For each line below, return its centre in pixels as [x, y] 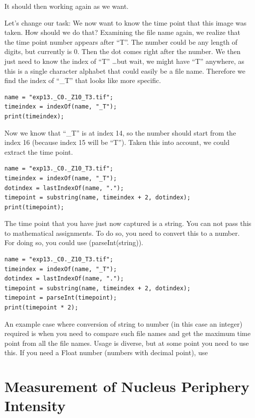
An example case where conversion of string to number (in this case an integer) [124, 323]
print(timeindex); [34, 116]
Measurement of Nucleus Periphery [127, 386]
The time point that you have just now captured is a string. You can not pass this [128, 223]
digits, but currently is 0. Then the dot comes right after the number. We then [123, 51]
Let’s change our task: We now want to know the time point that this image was [126, 22]
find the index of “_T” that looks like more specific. [83, 80]
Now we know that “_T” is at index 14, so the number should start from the [120, 132]
